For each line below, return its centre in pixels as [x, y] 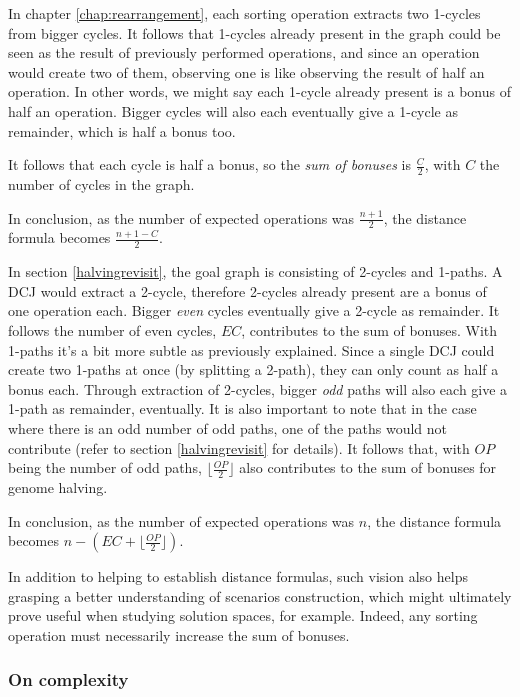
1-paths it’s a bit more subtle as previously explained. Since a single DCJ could [251, 349]
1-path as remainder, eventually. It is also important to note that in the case [242, 408]
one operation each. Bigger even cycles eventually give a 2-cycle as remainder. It [254, 310]
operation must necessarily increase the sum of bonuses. [179, 634]
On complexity [68, 679]
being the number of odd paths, [105, 467]
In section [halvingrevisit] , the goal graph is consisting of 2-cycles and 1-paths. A [255, 271]
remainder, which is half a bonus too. [122, 130]
